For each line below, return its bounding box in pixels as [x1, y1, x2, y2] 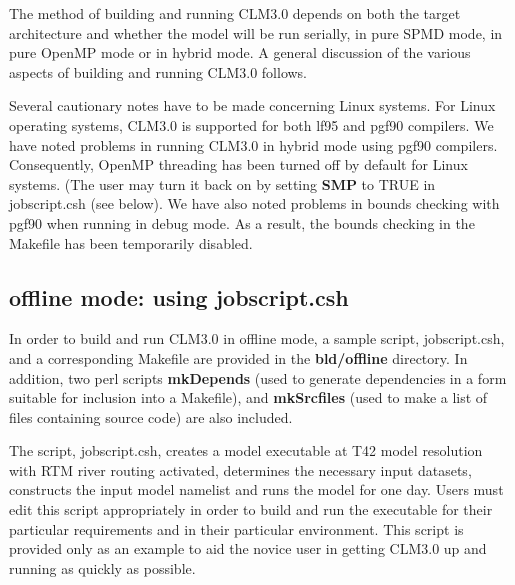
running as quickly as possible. [9, 557, 196, 578]
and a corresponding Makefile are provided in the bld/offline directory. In [9, 347, 468, 368]
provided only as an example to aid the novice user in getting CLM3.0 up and [9, 538, 487, 559]
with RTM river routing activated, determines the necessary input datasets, [9, 459, 472, 480]
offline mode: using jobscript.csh [9, 281, 349, 312]
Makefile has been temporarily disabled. [9, 232, 253, 253]
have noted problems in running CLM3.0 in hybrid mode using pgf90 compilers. [9, 134, 498, 155]
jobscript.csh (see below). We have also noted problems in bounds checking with [9, 193, 500, 214]
